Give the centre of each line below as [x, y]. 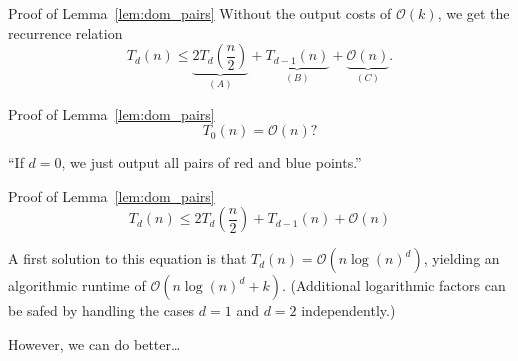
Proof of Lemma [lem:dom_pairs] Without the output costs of [200, 13]
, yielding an [461, 258]
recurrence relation [65, 32]
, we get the [473, 13]
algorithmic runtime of [77, 285]
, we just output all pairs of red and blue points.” [211, 162]
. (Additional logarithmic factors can [393, 285]
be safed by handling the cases [101, 310]
